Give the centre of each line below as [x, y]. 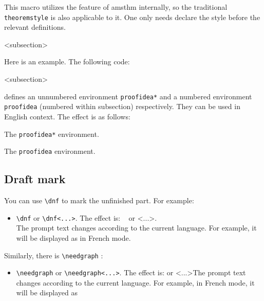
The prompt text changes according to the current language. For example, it [136, 228]
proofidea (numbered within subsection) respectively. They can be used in [122, 106]
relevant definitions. [35, 27]
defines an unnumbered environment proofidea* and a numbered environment [128, 96]
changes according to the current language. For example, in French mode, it [135, 282]
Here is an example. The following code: [67, 61]
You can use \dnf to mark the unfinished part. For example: [99, 200]
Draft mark [35, 179]
